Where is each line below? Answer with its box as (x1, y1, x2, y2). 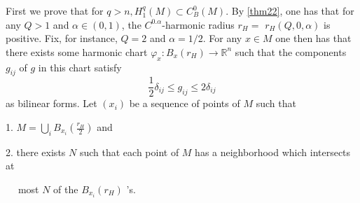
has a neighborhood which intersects (195, 144, 351, 159)
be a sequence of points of (129, 96, 240, 111)
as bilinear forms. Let (6, 96, 97, 111)
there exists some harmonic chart (6, 44, 148, 59)
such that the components (235, 44, 347, 59)
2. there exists (6, 144, 66, 159)
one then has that (275, 31, 352, 45)
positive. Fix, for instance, (6, 31, 118, 45)
